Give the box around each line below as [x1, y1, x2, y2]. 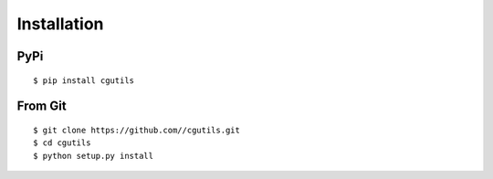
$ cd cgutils [33, 138, 91, 148]
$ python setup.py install [33, 151, 154, 161]
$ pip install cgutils [33, 75, 135, 86]
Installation [16, 14, 104, 34]
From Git [16, 99, 68, 114]
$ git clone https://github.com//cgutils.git [33, 124, 241, 135]
